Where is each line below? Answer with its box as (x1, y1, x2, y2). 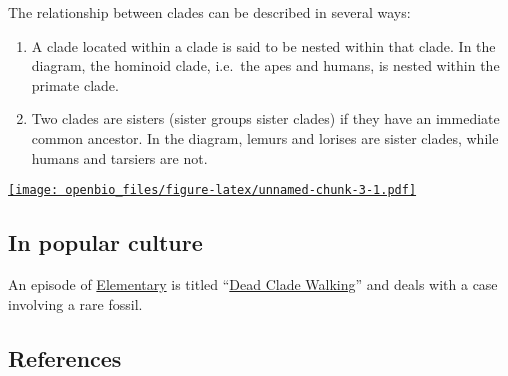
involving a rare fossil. (8, 293, 143, 314)
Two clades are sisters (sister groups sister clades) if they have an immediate (31, 108, 500, 129)
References (8, 342, 122, 373)
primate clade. (31, 74, 119, 95)
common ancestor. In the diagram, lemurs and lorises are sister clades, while (31, 127, 499, 148)
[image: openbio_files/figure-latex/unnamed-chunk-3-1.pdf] (8, 183, 417, 198)
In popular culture (8, 227, 203, 258)
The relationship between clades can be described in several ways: (8, 2, 411, 22)
